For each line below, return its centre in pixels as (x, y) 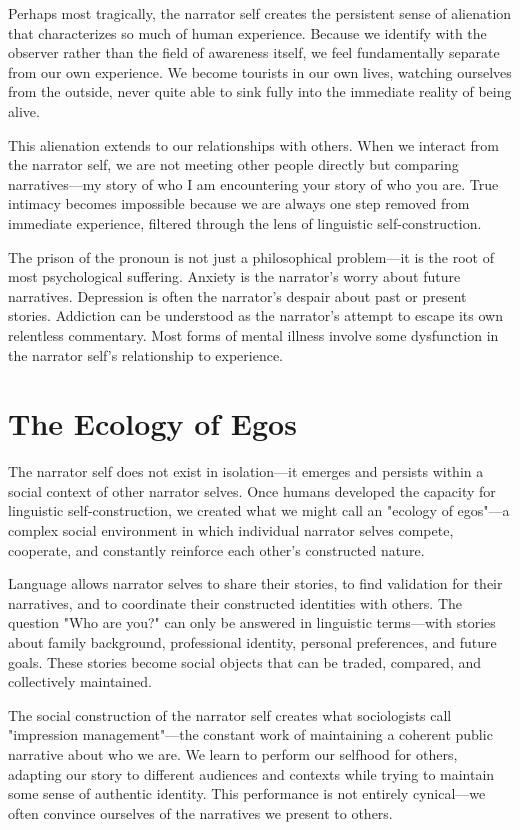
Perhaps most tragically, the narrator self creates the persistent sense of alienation (260, 13)
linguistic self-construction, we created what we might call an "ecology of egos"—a (259, 510)
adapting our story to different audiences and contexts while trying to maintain (251, 773)
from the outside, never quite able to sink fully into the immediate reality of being (260, 91)
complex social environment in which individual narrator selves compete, (231, 530)
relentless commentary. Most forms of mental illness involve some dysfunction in (253, 334)
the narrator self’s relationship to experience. (146, 354)
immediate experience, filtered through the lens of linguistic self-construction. (245, 222)
